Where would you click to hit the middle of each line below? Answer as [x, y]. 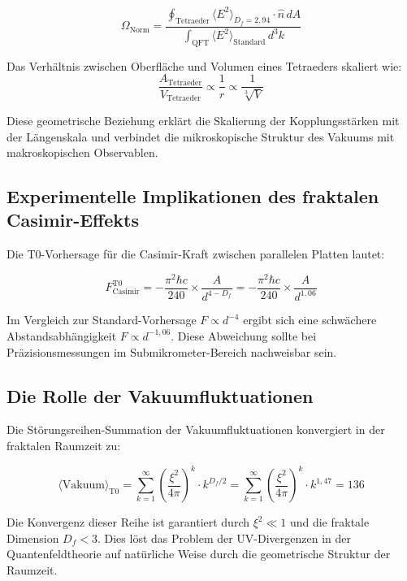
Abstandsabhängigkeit [62, 335]
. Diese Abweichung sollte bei [244, 335]
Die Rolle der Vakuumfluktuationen [160, 395]
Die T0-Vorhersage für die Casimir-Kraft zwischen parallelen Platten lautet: [196, 254]
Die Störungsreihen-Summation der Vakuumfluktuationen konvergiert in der [196, 429]
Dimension [33, 538]
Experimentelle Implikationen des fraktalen [193, 196]
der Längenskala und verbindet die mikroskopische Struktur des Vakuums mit [201, 136]
